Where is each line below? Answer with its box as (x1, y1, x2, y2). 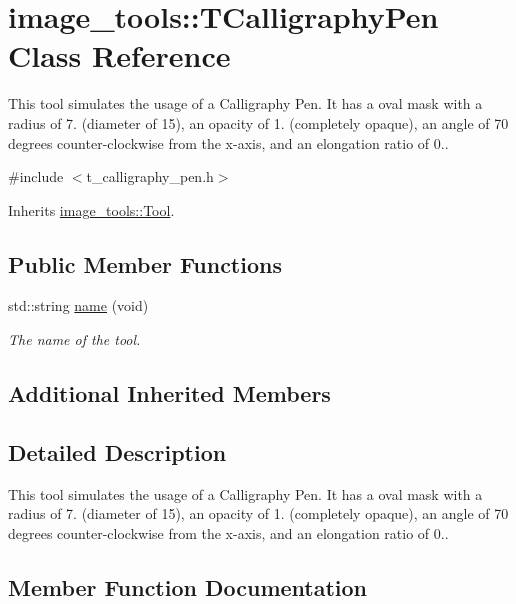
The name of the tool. (8, 329, 141, 350)
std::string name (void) (8, 295, 149, 316)
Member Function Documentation (8, 571, 368, 602)
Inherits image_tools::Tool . (8, 199, 175, 220)
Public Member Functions (8, 248, 282, 279)
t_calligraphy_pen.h (86, 166, 214, 187)
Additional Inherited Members (8, 378, 331, 409)
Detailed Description (8, 436, 227, 467)
